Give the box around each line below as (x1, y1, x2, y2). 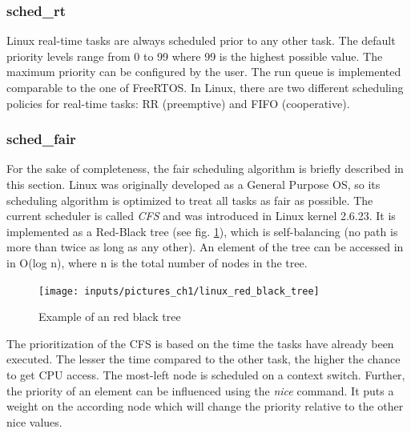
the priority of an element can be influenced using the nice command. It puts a (6, 382, 394, 399)
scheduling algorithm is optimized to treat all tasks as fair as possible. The (6, 191, 373, 208)
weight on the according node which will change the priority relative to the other (6, 398, 404, 415)
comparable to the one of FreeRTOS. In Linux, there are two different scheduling (6, 79, 404, 95)
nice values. (6, 413, 62, 430)
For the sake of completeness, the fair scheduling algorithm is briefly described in (6, 160, 404, 177)
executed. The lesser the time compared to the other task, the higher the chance (6, 351, 401, 367)
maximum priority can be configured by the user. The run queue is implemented (6, 63, 401, 80)
